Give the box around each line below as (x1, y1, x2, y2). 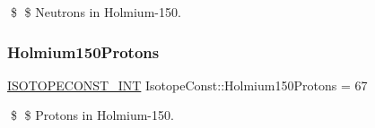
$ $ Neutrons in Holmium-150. (10, 3, 181, 21)
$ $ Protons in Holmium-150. (10, 106, 174, 124)
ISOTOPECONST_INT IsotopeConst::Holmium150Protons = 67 (7, 75, 368, 94)
